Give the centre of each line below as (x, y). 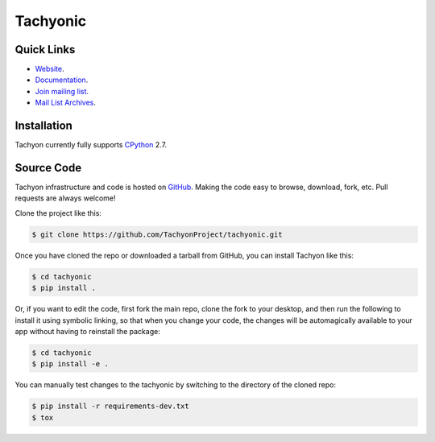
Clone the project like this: (58, 213)
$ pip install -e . (70, 364)
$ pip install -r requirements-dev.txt (110, 406)
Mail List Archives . (65, 103)
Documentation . (62, 80)
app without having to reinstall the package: (87, 331)
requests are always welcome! (65, 198)
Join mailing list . (62, 91)
